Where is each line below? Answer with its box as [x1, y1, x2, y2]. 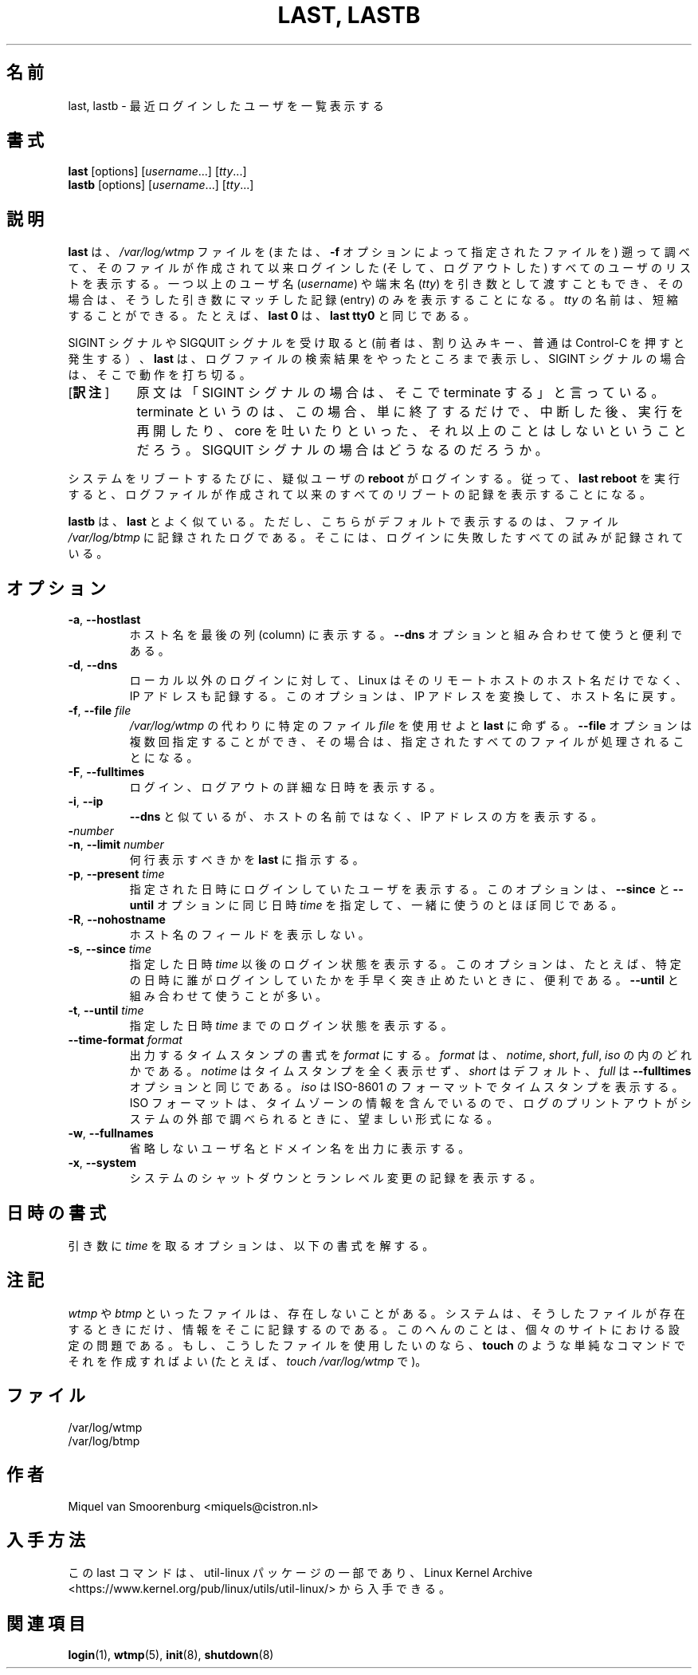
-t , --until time [68, 1003, 144, 1018]
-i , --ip [68, 794, 104, 809]
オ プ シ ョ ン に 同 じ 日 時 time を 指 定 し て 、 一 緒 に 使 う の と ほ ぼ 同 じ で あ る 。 [156, 898, 623, 912]
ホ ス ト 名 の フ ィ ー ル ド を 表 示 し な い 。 [129, 928, 370, 942]
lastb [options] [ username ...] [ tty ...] [68, 178, 254, 192]
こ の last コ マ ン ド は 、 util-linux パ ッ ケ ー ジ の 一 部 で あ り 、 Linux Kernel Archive [68, 1566, 533, 1580]
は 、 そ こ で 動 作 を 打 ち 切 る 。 [68, 368, 251, 382]
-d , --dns [68, 658, 118, 672]
